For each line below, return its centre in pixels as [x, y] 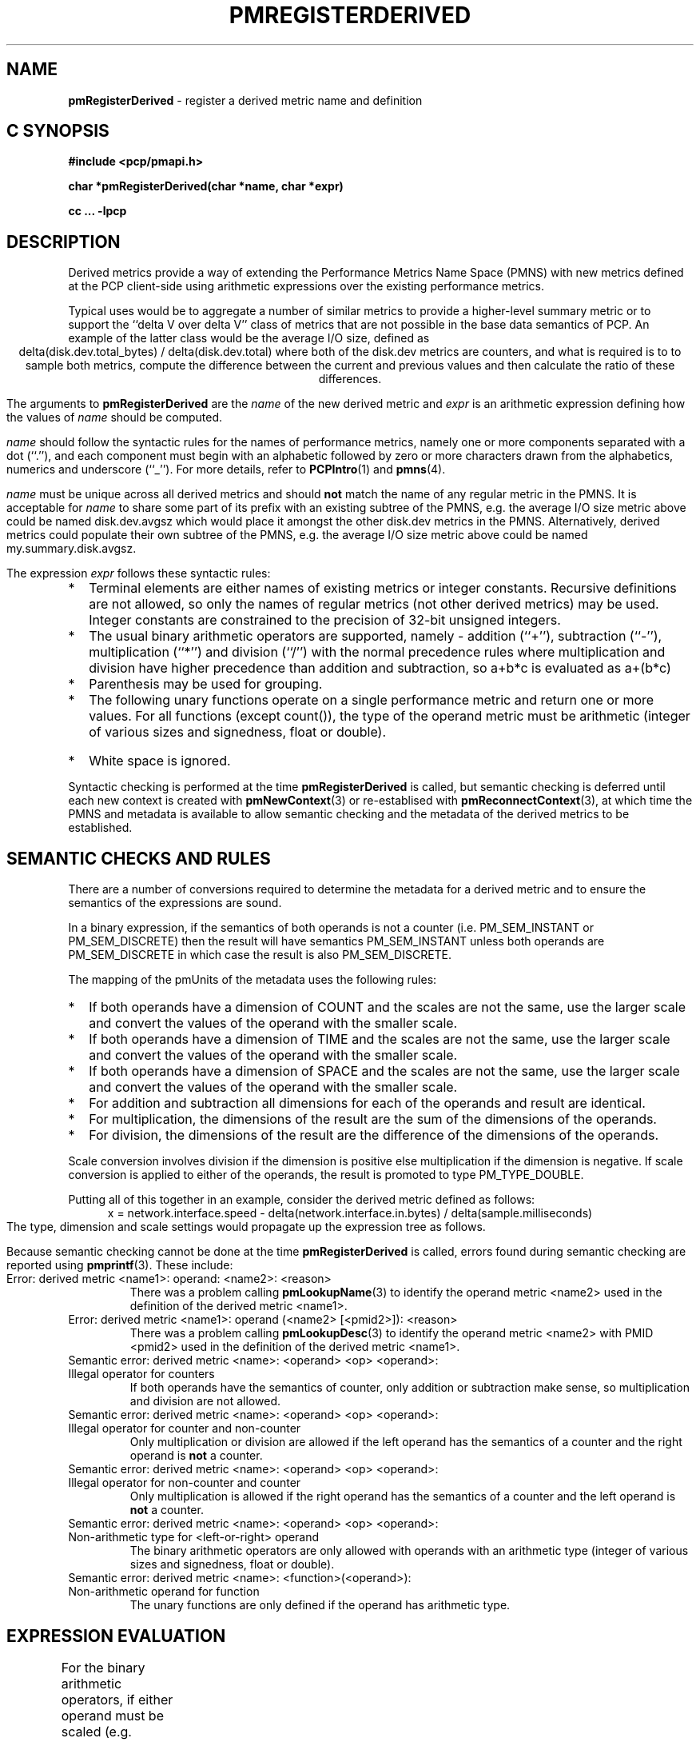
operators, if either [117, 1699]
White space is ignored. [160, 761]
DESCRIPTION [64, 242]
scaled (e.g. [96, 1731]
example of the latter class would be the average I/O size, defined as [249, 338]
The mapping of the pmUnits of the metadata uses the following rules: [253, 980]
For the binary [103, 1667]
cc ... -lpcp [97, 211]
